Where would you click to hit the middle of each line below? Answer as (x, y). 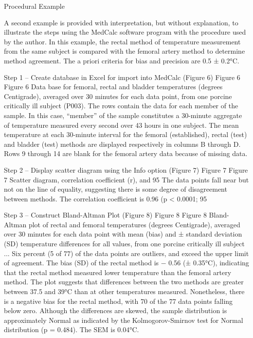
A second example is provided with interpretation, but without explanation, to (121, 22)
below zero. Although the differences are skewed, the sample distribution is (116, 310)
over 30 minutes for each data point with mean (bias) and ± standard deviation (123, 234)
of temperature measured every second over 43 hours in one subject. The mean (121, 125)
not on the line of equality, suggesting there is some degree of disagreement (116, 189)
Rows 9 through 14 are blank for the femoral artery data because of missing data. (126, 153)
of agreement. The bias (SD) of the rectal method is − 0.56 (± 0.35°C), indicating (126, 263)
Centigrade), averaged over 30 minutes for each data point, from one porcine (118, 96)
